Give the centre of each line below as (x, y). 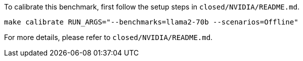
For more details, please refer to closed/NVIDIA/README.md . (109, 37)
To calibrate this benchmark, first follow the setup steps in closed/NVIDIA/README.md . (152, 7)
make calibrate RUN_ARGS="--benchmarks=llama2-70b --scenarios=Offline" (151, 22)
